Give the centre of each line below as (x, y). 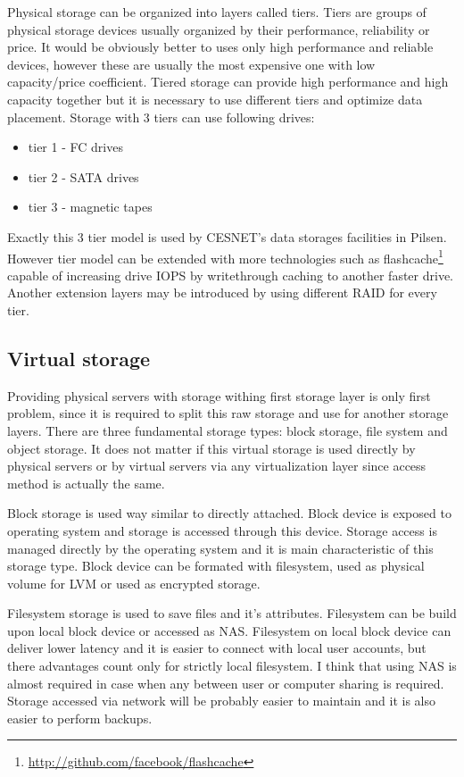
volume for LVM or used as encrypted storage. (134, 583)
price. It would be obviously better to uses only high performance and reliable (220, 47)
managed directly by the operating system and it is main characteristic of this (220, 548)
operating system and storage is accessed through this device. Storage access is (222, 530)
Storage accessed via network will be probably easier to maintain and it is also (222, 701)
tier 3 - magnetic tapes (90, 207)
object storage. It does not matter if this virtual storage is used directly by (211, 448)
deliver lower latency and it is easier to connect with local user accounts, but (217, 648)
